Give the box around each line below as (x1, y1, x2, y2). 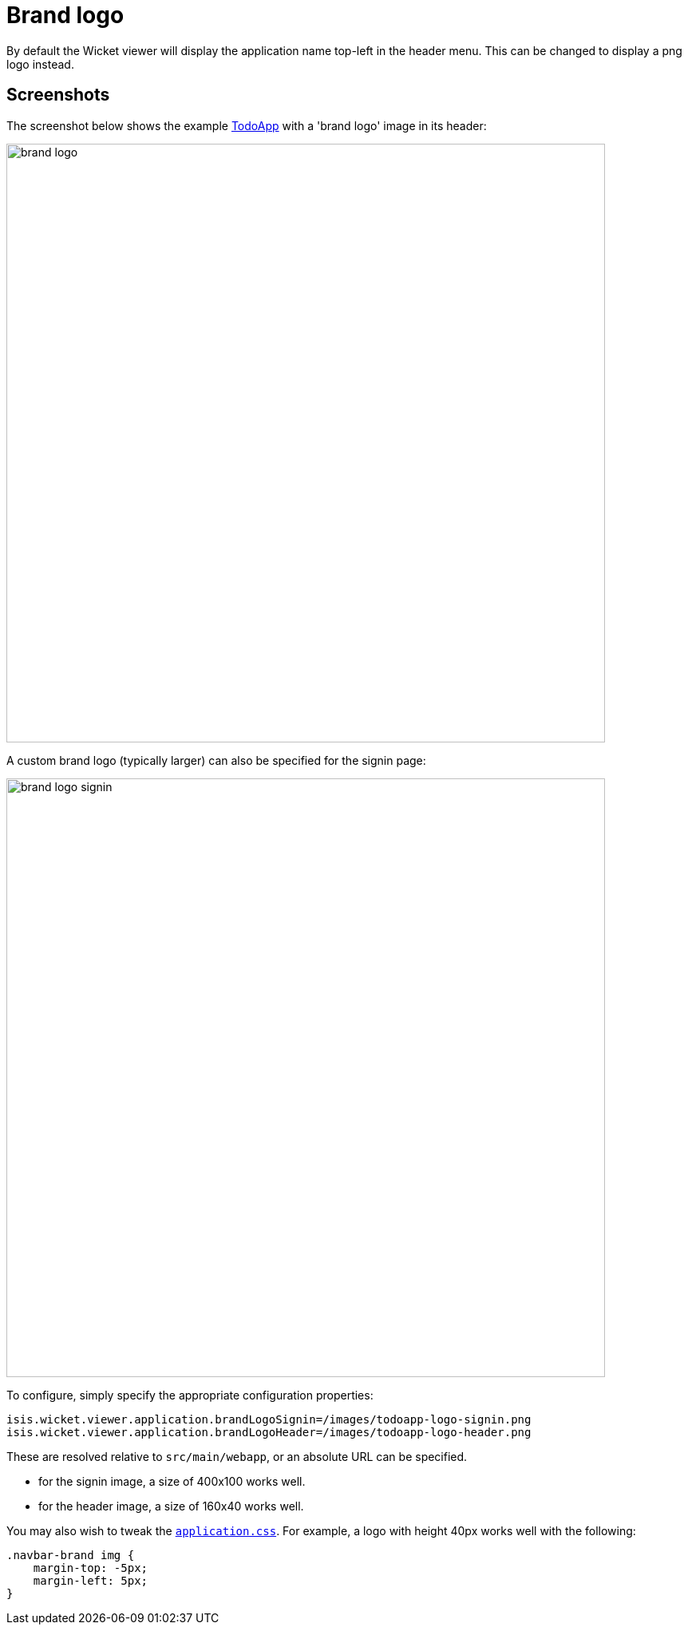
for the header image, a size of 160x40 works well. (38, 1498, 304, 1513)
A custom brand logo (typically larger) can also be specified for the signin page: (6, 753, 426, 767)
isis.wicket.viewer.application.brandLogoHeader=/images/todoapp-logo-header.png (6, 1425, 532, 1439)
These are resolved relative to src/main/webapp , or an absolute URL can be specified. (6, 1449, 468, 1463)
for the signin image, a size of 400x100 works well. (38, 1474, 306, 1488)
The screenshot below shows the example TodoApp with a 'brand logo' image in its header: (6, 118, 487, 133)
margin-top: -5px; (33, 1561, 148, 1574)
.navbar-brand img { (6, 1548, 135, 1562)
